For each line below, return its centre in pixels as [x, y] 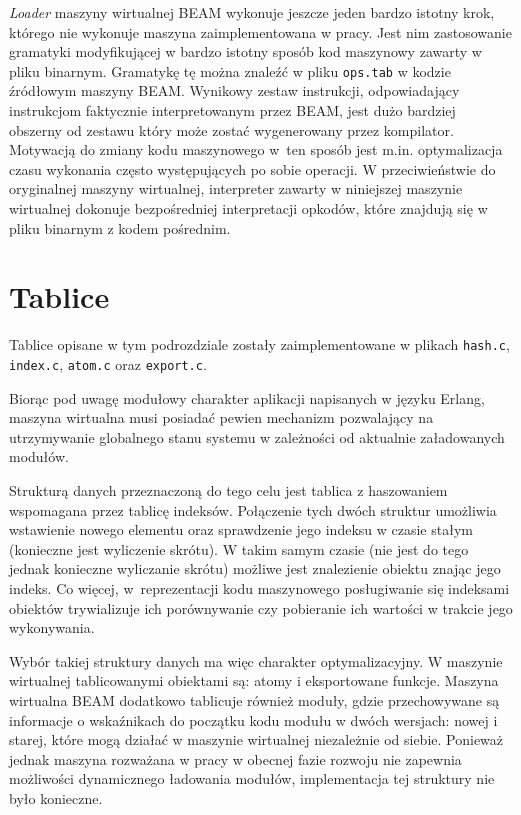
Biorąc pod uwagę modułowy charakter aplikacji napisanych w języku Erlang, [247, 397]
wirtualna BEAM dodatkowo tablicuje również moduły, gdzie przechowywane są [254, 699]
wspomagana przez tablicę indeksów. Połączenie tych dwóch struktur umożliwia [253, 509]
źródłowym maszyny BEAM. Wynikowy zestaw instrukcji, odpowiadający [234, 90]
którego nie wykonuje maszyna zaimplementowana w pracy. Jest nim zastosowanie [260, 31]
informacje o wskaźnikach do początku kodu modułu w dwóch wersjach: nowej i [253, 719]
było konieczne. [56, 797]
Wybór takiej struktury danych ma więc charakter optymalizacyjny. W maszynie [256, 660]
